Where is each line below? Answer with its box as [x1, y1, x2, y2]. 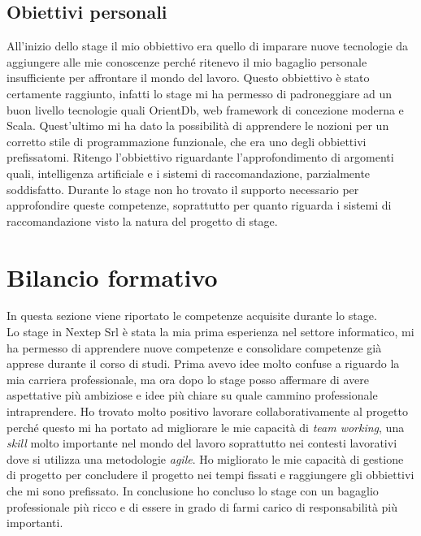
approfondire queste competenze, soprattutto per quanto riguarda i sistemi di [7, 197, 392, 214]
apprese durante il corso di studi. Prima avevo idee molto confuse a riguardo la [7, 355, 400, 372]
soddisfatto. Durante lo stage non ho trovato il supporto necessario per [7, 180, 359, 197]
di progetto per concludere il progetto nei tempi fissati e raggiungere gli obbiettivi [7, 466, 414, 483]
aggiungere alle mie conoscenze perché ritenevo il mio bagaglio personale [7, 53, 367, 70]
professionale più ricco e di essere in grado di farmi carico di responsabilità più [7, 498, 398, 515]
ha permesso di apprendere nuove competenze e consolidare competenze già [7, 339, 382, 356]
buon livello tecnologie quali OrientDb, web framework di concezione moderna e [7, 101, 404, 118]
